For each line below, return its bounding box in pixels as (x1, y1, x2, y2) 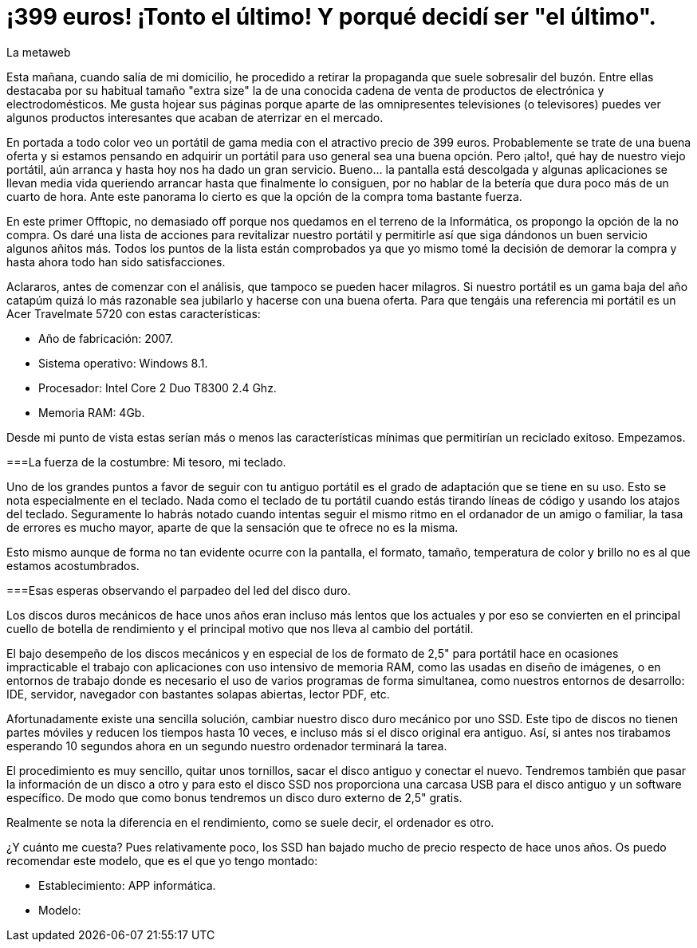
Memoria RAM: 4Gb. (38, 405, 145, 419)
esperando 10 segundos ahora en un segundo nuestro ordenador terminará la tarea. (6, 738, 447, 753)
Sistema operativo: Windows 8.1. (38, 356, 208, 370)
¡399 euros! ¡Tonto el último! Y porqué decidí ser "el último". (6, 3, 656, 30)
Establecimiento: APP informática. (38, 878, 216, 892)
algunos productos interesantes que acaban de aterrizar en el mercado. (6, 110, 384, 124)
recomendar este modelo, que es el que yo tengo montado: (6, 853, 318, 867)
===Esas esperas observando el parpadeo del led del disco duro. (6, 583, 351, 597)
